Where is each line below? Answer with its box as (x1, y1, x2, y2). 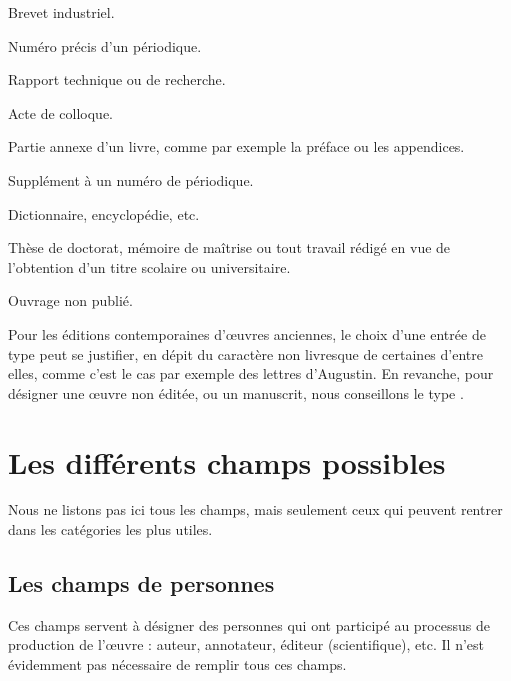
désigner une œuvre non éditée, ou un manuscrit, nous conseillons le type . (8, 382, 464, 403)
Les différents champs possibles (8, 441, 446, 482)
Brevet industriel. (8, 2, 115, 22)
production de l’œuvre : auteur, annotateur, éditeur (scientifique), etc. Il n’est (8, 634, 485, 655)
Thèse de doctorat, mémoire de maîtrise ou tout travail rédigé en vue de (8, 237, 451, 258)
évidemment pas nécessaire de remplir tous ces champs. (8, 654, 347, 675)
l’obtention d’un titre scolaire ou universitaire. (8, 256, 291, 277)
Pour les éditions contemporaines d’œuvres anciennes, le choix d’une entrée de (8, 323, 486, 344)
